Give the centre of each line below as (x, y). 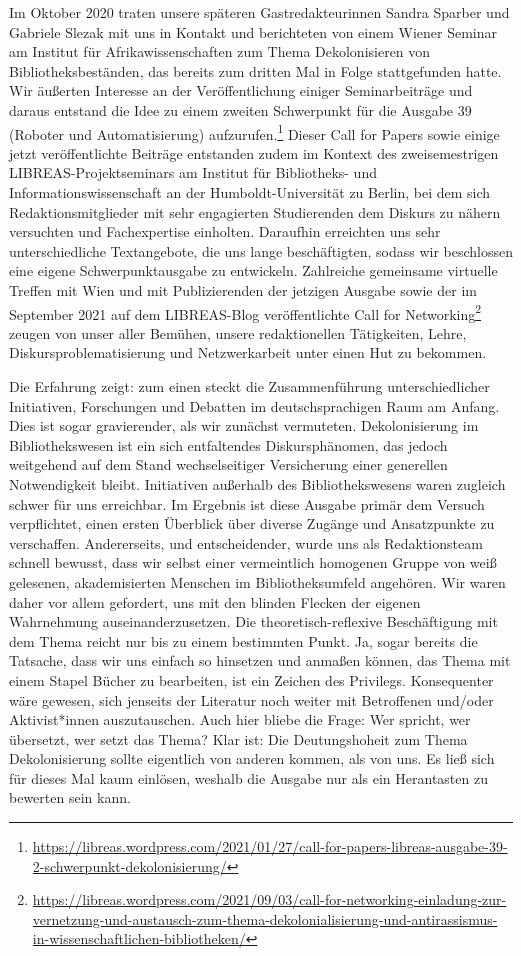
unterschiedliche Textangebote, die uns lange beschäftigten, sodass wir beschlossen (261, 250)
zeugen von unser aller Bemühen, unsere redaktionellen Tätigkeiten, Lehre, (238, 332)
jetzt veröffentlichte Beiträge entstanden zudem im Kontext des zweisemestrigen (254, 152)
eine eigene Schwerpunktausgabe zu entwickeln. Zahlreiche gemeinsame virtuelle (253, 270)
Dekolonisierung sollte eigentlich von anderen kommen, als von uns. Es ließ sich (252, 758)
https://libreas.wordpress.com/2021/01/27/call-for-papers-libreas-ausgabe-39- (270, 846)
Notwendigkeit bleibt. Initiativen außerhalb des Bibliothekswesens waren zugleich (257, 483)
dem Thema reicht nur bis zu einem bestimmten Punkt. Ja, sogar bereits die (243, 640)
